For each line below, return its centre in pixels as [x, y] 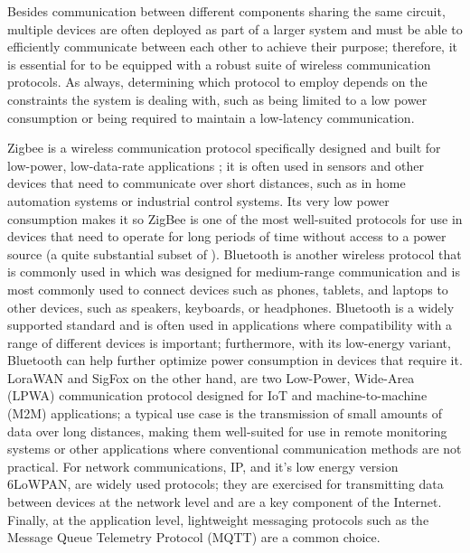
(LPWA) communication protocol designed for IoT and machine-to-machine [217, 395]
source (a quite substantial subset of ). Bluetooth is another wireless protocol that [235, 253]
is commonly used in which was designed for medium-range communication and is [234, 272]
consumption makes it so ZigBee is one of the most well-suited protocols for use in [235, 218]
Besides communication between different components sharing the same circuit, [226, 11]
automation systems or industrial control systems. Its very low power [198, 200]
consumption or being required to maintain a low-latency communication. [211, 117]
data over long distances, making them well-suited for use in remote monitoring [227, 431]
